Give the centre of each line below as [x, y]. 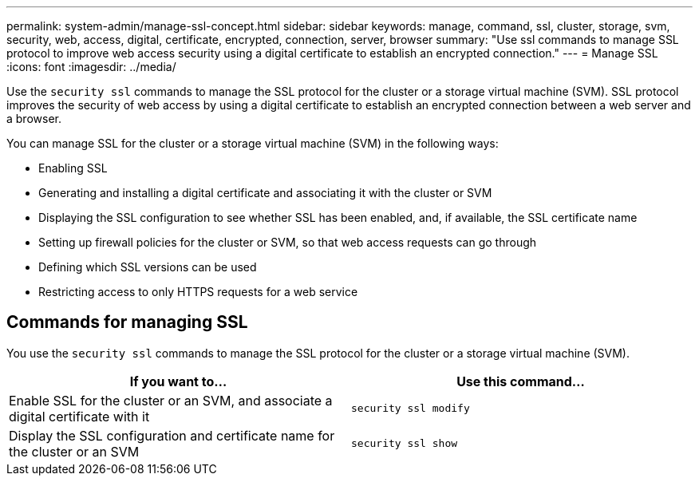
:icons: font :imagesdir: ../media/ [91, 67]
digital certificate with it [79, 416]
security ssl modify [411, 409]
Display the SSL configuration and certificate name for [172, 435]
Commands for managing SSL [127, 322]
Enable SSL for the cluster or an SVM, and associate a [171, 400]
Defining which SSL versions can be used [148, 267]
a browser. [34, 119]
